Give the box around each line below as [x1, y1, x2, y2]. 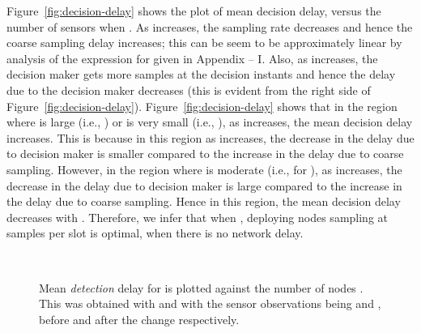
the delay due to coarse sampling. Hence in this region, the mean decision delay [6, 193, 401, 210]
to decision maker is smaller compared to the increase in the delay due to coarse [6, 145, 404, 162]
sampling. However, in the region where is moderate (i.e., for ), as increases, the [6, 160, 402, 177]
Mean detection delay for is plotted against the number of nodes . [39, 279, 364, 296]
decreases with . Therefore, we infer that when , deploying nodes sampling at [6, 208, 389, 225]
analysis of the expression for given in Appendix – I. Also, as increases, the [6, 49, 378, 66]
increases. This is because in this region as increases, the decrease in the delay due [6, 129, 415, 146]
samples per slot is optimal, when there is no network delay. [6, 224, 304, 241]
